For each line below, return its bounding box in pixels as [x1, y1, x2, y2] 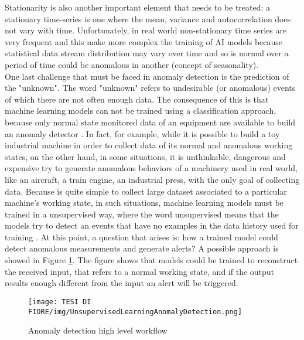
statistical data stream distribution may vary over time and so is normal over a [5, 47, 289, 59]
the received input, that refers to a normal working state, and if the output [5, 265, 275, 277]
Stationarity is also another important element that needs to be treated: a [5, 1, 271, 13]
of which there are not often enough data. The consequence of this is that [5, 93, 269, 105]
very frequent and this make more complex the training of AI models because [5, 35, 283, 47]
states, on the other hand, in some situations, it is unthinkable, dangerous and [5, 150, 286, 162]
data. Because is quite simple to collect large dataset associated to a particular [5, 185, 287, 197]
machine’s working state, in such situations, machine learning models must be [5, 196, 283, 209]
